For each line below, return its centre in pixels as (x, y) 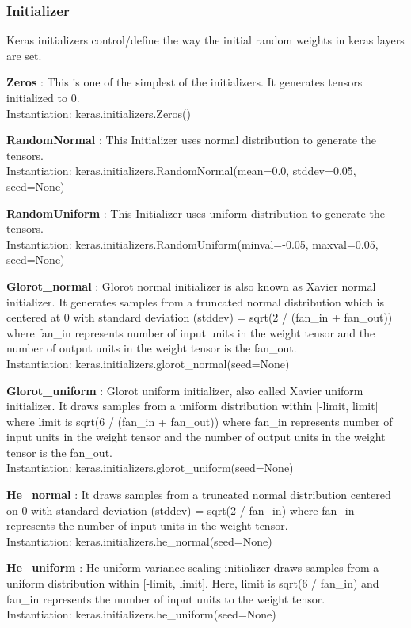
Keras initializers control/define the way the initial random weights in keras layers (205, 40)
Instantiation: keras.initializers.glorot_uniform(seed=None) (150, 468)
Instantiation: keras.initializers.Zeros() (99, 113)
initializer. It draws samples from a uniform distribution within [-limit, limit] (192, 406)
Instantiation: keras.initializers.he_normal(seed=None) (139, 540)
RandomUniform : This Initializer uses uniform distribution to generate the (196, 213)
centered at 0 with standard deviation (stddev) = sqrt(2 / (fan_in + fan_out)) (200, 317)
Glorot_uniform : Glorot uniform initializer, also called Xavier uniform (185, 390)
